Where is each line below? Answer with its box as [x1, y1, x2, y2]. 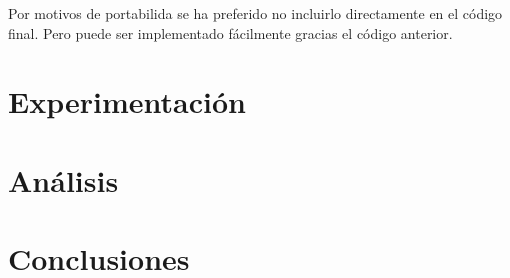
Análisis [8, 159, 119, 200]
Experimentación [8, 81, 246, 122]
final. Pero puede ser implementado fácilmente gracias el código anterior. [8, 22, 453, 43]
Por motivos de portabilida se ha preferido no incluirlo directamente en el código [8, 3, 503, 23]
